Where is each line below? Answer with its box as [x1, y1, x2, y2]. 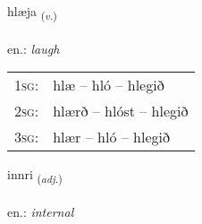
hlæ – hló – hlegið [53, 74, 164, 96]
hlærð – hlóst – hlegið [53, 100, 189, 122]
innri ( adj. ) [7, 165, 63, 186]
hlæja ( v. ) [7, 2, 57, 22]
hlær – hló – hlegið [53, 126, 170, 148]
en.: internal [7, 202, 74, 221]
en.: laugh [7, 39, 60, 57]
